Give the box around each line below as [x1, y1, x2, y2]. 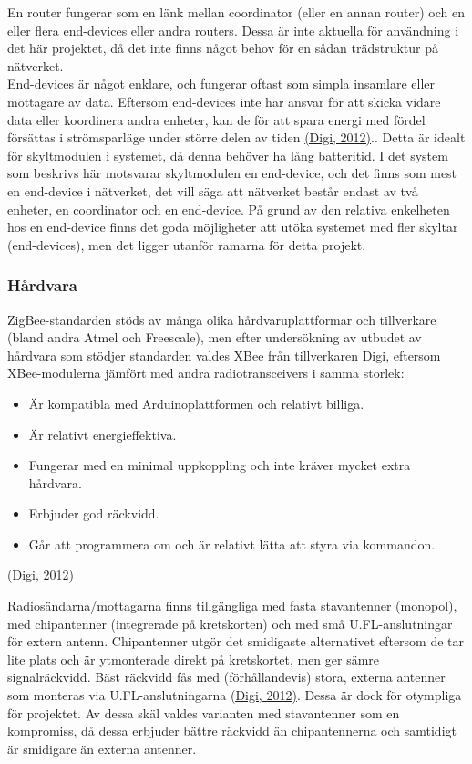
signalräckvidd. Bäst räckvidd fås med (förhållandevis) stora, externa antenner [7, 667, 446, 686]
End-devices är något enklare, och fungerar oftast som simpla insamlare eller [7, 74, 436, 93]
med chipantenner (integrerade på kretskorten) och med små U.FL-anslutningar [7, 613, 453, 633]
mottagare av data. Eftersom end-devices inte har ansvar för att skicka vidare [7, 91, 441, 110]
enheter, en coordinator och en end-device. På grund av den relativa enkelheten [7, 199, 450, 218]
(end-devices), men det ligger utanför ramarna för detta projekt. [7, 235, 366, 254]
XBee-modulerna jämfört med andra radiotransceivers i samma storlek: [7, 363, 405, 382]
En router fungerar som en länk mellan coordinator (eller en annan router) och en [7, 3, 465, 21]
